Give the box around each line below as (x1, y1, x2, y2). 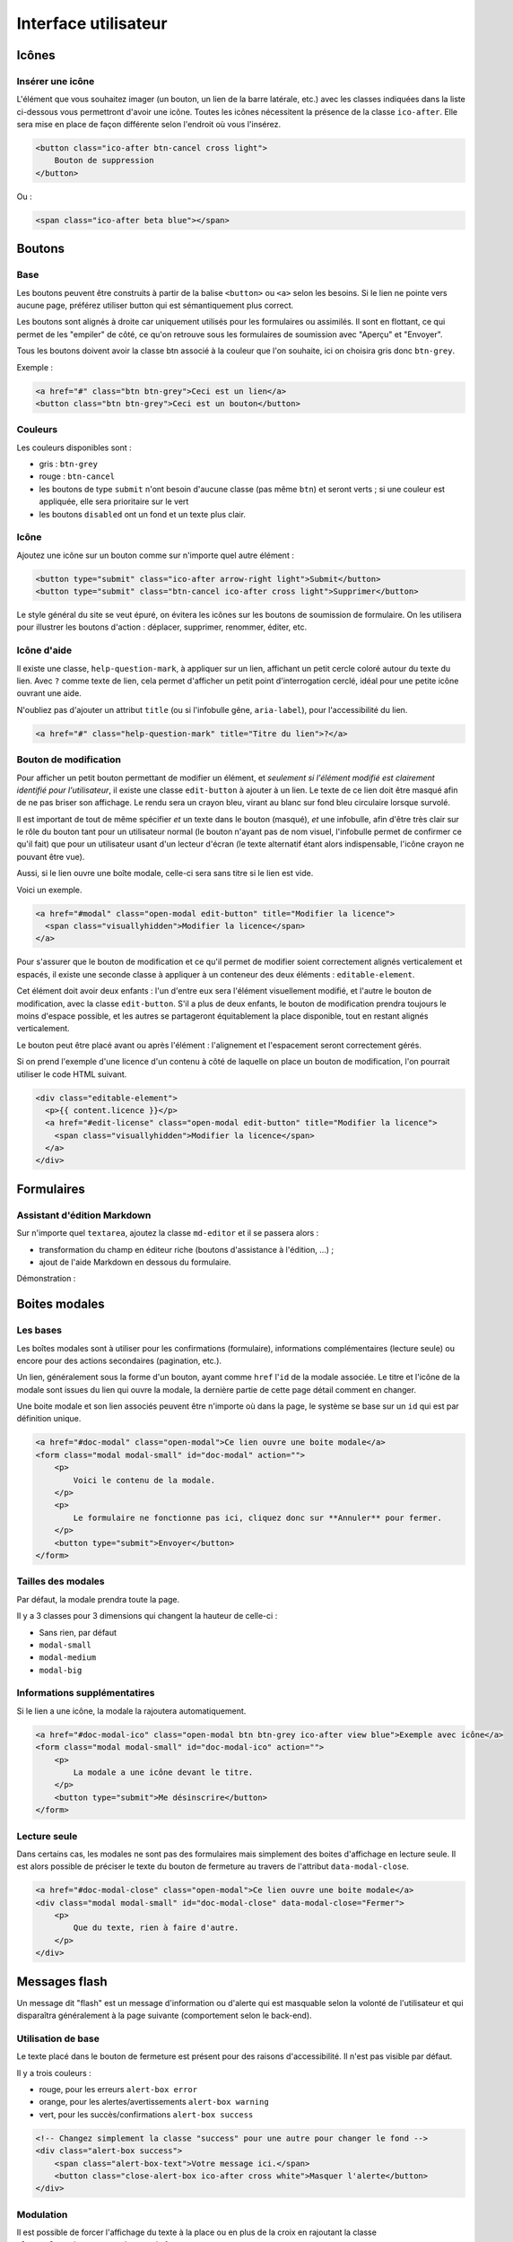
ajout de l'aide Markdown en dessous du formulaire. (39, 1256, 232, 1267)
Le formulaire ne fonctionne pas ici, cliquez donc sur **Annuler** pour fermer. (73, 1512, 443, 1523)
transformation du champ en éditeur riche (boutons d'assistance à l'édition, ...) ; (39, 1244, 335, 1255)
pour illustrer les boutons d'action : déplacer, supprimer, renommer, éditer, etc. (16, 621, 308, 632)
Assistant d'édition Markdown (16, 1209, 152, 1221)
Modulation (16, 2208, 68, 2220)
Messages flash (16, 1974, 108, 1989)
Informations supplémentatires (16, 1687, 156, 1699)
